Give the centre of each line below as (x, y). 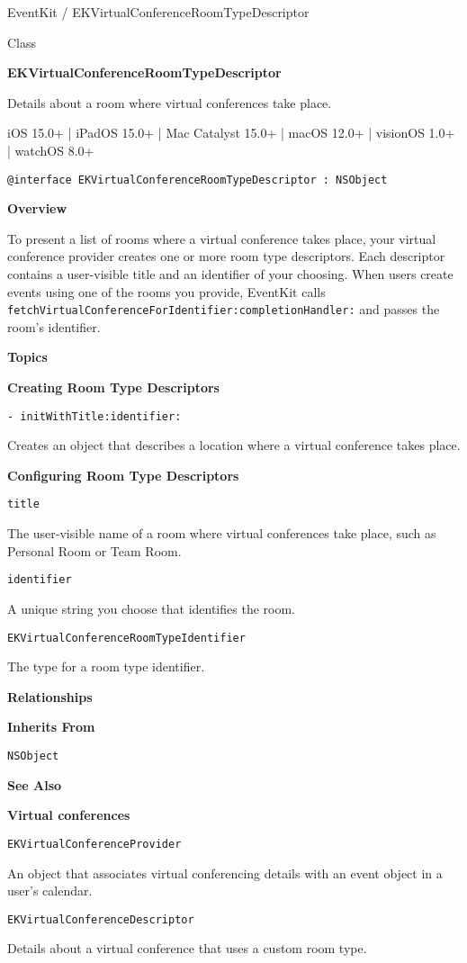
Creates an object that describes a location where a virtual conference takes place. (234, 445)
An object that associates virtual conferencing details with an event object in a (225, 873)
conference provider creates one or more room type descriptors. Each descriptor (226, 256)
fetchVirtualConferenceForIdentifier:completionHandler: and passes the (224, 309)
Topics (27, 357)
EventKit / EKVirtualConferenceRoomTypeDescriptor (158, 12)
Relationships (50, 696)
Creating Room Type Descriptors (113, 387)
